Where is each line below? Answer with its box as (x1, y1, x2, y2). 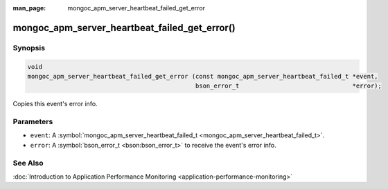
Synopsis (12, 43, 45, 52)
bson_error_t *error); (195, 82, 382, 90)
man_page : (12, 4, 46, 12)
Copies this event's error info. (12, 100, 98, 108)
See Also (12, 158, 44, 168)
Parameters (12, 117, 53, 127)
